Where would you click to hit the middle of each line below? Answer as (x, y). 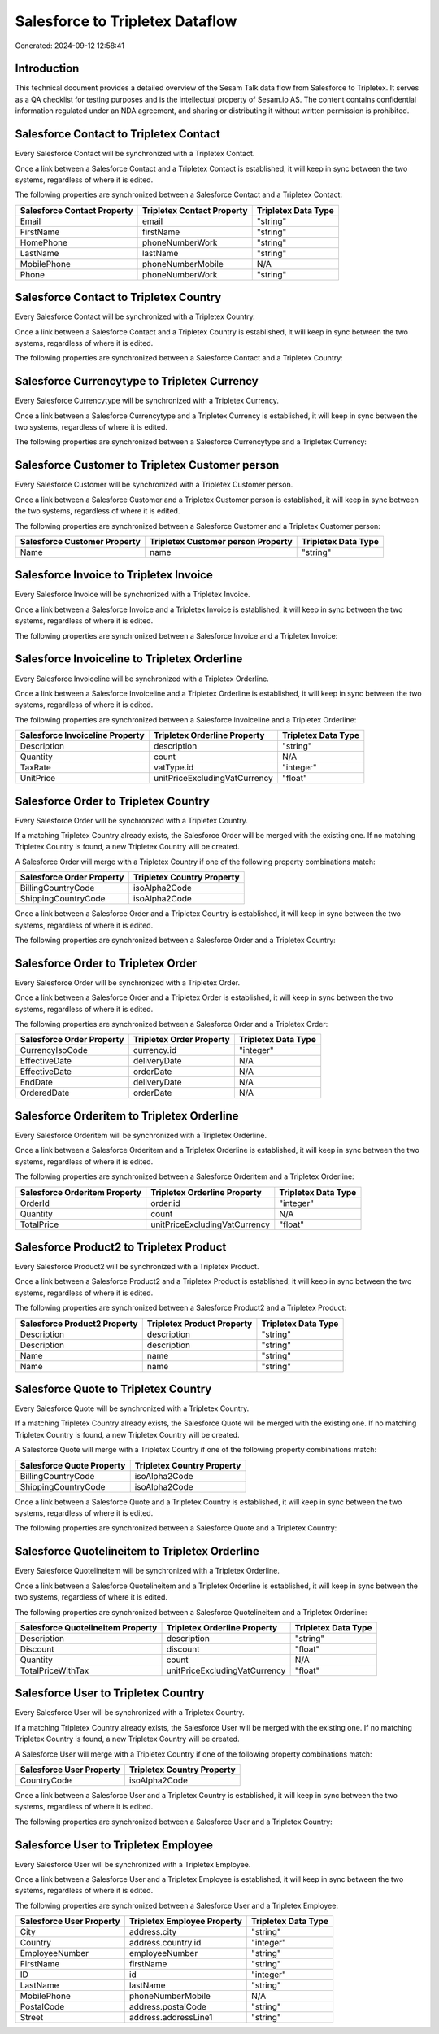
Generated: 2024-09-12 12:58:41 (70, 46)
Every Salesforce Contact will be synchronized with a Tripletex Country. (135, 316)
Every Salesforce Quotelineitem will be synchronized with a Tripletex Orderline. (147, 1571)
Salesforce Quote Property (73, 1465)
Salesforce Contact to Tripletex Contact (118, 134)
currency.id (155, 1050)
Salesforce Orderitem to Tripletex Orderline (127, 1116)
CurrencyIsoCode (54, 1050)
